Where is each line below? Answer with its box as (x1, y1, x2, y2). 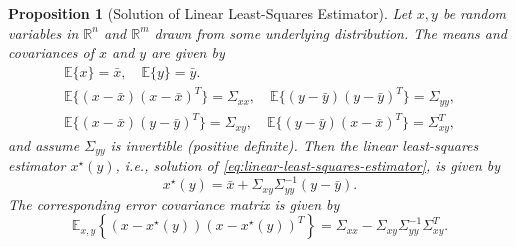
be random (442, 3, 507, 23)
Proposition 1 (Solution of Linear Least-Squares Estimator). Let (8, 3, 412, 23)
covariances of (8, 42, 95, 63)
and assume (8, 134, 80, 155)
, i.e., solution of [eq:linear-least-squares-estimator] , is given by (115, 155, 501, 176)
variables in (8, 22, 79, 43)
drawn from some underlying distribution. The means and (154, 22, 508, 43)
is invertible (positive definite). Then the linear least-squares (110, 134, 479, 155)
